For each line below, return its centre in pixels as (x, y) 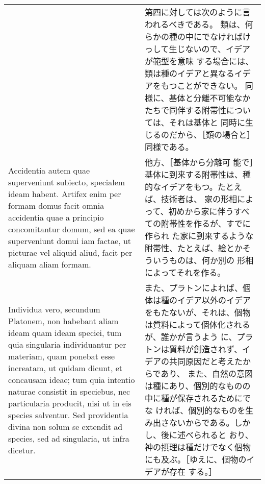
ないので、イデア (218, 49)
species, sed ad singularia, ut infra (69, 438)
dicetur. (22, 450)
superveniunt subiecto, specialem (67, 182)
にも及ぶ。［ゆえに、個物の (196, 459)
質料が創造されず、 (206, 349)
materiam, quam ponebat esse (62, 356)
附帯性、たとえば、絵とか (194, 248)
